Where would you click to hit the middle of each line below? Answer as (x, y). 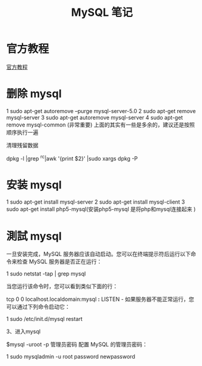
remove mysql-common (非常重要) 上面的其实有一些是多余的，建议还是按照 (101, 125)
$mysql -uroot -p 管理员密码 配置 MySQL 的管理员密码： (77, 345)
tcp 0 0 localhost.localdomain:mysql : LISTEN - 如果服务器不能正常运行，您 (100, 299)
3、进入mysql (23, 331)
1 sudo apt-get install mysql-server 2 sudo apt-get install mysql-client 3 (96, 202)
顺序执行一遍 (22, 132)
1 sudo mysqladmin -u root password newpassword (71, 357)
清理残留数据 (22, 145)
